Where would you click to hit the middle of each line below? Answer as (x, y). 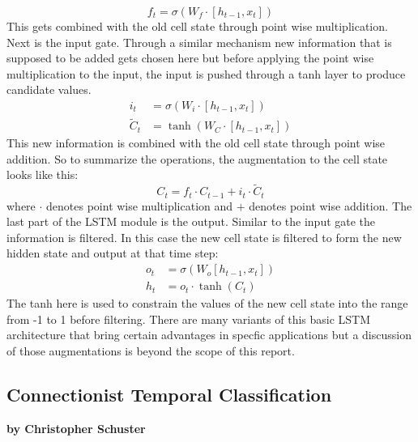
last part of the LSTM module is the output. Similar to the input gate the (191, 221)
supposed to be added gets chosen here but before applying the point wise (190, 58)
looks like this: (43, 174)
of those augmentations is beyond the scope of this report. (151, 350)
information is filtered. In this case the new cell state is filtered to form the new (204, 237)
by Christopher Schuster (76, 428)
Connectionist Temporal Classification (169, 394)
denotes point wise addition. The (331, 205)
